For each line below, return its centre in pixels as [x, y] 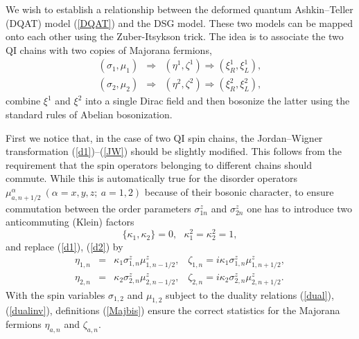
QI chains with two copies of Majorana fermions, [109, 49]
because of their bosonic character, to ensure [239, 192]
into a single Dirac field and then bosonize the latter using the [218, 101]
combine [23, 101]
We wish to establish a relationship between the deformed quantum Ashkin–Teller [179, 9]
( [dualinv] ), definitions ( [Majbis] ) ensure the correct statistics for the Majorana [173, 310]
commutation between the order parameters [98, 208]
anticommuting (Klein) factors [70, 222]
